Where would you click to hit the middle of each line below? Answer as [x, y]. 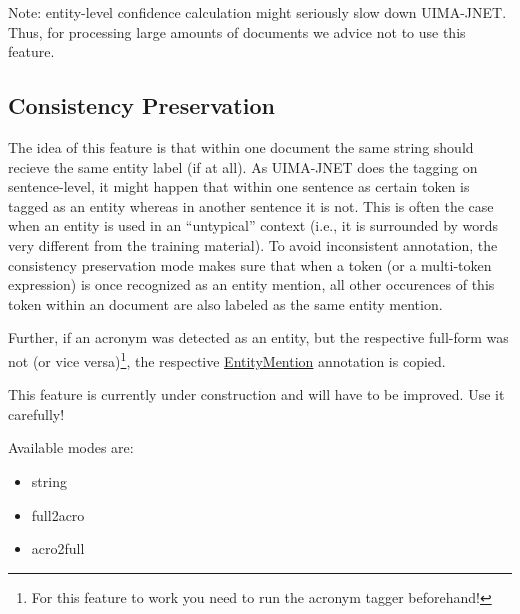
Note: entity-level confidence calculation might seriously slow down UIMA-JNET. [257, 12]
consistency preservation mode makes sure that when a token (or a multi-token [250, 264]
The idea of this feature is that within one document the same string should [241, 146]
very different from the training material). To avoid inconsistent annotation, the [253, 244]
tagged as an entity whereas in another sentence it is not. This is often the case [251, 205]
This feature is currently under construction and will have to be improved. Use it [256, 394]
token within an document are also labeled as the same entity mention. [225, 303]
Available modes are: [71, 447]
